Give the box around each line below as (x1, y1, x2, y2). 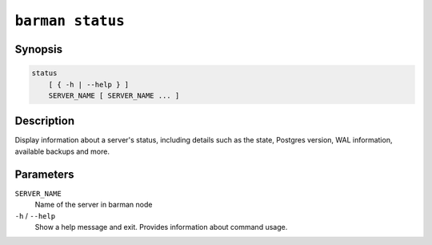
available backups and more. (14, 147, 110, 156)
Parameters (14, 167, 74, 181)
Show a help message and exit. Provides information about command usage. (34, 222, 288, 231)
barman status (14, 12, 126, 30)
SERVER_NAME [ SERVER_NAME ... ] (48, 90, 180, 100)
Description (14, 114, 75, 128)
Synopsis (14, 42, 63, 56)
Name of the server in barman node (34, 200, 153, 210)
